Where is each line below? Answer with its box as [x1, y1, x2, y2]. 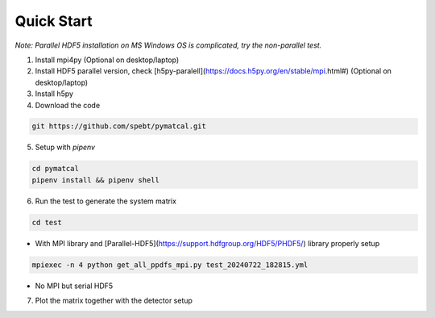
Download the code [35, 100, 101, 110]
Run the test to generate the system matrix [35, 196, 177, 206]
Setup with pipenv [35, 142, 96, 153]
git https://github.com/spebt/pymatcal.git [31, 122, 207, 131]
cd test [31, 218, 62, 227]
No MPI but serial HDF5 [35, 281, 114, 291]
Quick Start [14, 12, 93, 30]
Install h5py [35, 89, 74, 98]
